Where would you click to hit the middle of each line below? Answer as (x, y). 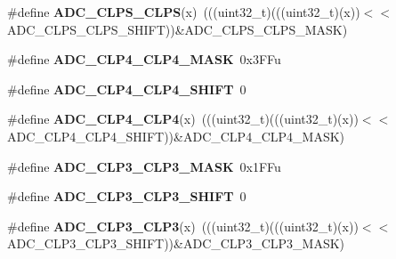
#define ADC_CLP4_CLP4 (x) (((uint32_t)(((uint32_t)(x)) (183, 119)
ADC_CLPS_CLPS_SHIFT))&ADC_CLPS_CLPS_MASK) (178, 29)
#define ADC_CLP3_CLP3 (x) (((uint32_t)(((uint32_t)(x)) (183, 226)
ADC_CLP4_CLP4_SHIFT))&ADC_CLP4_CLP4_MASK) (176, 136)
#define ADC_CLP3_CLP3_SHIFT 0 (127, 196)
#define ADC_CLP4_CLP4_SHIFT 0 (127, 89)
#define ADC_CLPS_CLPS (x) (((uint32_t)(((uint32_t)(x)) (184, 12)
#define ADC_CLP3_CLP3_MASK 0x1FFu (144, 166)
